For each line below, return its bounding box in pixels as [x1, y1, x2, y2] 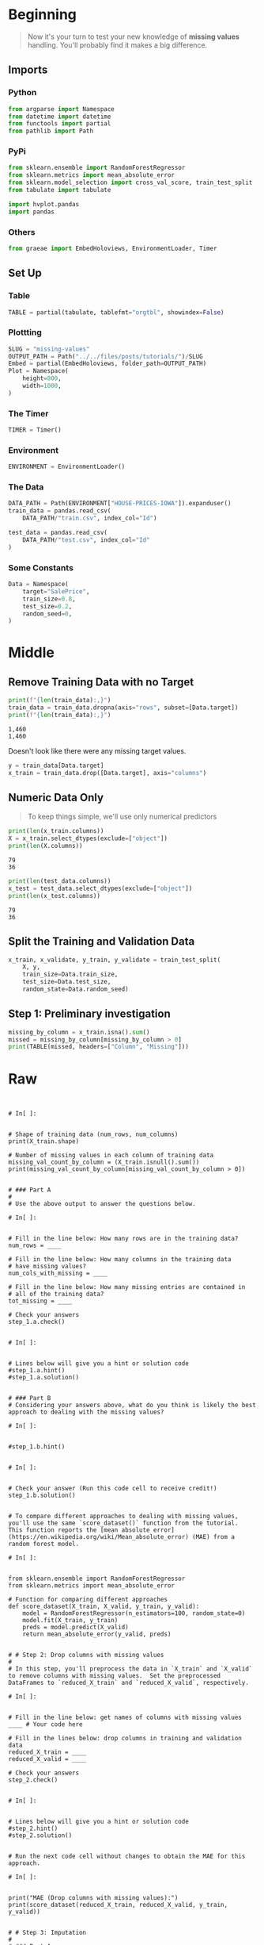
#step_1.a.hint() [8, 1367, 66, 1375]
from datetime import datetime [8, 113, 111, 121]
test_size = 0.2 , [22, 602, 73, 610]
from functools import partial [8, 120, 111, 128]
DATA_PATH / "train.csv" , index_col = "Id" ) [22, 514, 157, 523]
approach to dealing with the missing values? [8, 1408, 164, 1417]
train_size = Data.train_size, [22, 970, 119, 979]
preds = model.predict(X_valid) [22, 1624, 129, 1632]
